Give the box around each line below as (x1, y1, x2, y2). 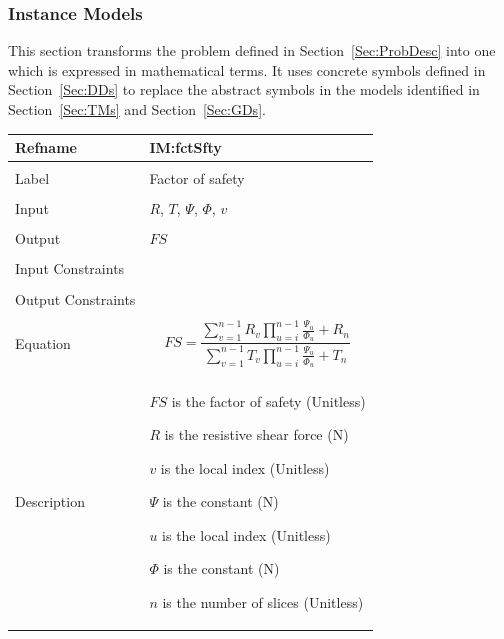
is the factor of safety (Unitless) (171, 390, 366, 411)
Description (15, 491, 85, 512)
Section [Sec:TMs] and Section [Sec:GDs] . (8, 99, 266, 119)
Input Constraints (15, 258, 125, 279)
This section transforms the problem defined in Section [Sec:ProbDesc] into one (8, 40, 496, 61)
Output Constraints (15, 288, 136, 309)
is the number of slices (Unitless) (162, 592, 364, 613)
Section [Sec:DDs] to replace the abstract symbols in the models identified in (8, 79, 480, 100)
